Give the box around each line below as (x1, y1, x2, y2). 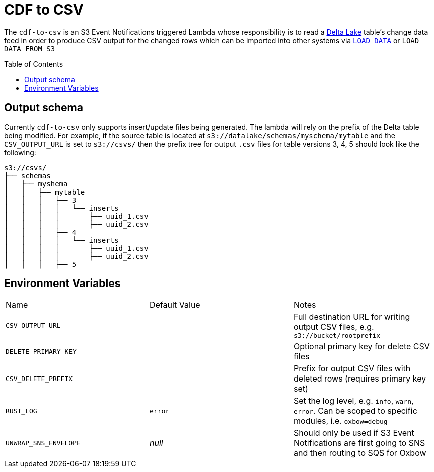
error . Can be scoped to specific (293, 406, 417, 416)
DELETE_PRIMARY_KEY (6, 347, 77, 355)
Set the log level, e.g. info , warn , (293, 396, 414, 406)
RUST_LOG (6, 407, 37, 415)
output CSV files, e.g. (293, 322, 374, 332)
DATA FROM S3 (4, 44, 55, 53)
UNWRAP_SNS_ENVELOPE (6, 439, 81, 447)
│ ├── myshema (4, 179, 68, 188)
